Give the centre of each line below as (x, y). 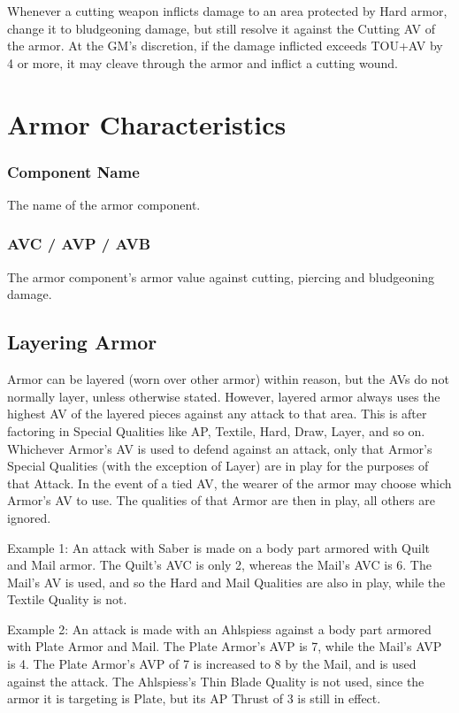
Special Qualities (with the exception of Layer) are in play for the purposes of (218, 466)
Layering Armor (82, 342)
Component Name (73, 171)
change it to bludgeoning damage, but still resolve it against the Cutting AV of (222, 28)
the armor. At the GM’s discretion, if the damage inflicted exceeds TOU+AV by (225, 46)
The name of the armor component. (104, 204)
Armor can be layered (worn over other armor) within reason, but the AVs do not (228, 379)
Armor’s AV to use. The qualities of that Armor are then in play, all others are (221, 500)
